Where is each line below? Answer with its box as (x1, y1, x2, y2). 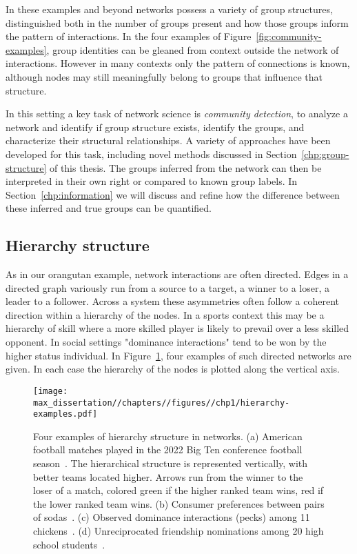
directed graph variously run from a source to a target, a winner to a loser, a (6, 280, 329, 295)
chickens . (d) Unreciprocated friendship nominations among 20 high (33, 523, 324, 537)
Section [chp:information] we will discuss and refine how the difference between (6, 187, 340, 201)
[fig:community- (256, 29, 322, 43)
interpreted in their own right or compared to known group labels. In (6, 174, 298, 188)
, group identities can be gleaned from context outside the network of (46, 42, 339, 57)
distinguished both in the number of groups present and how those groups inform (6, 15, 349, 30)
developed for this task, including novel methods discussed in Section (6, 146, 297, 161)
